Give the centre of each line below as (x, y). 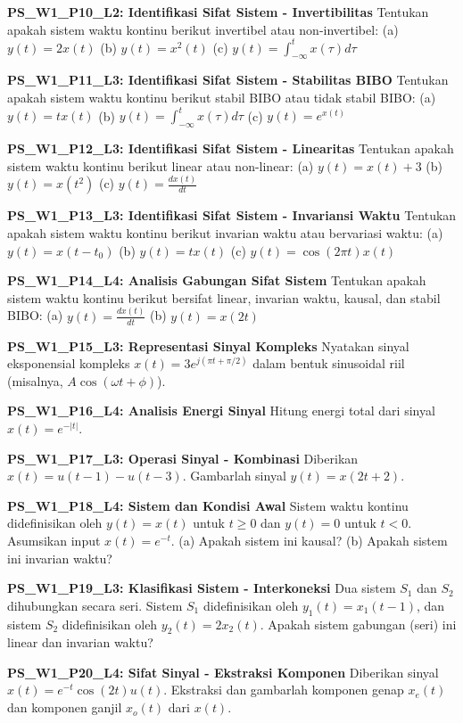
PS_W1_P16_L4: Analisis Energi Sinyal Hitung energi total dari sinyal (221, 411)
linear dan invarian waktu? (80, 642)
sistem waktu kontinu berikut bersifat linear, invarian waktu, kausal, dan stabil (224, 297)
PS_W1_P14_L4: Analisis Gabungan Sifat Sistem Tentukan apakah (217, 280)
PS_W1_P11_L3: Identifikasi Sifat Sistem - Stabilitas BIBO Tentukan (228, 80)
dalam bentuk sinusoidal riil (329, 363)
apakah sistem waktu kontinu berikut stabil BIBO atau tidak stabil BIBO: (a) (222, 98)
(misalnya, (35, 380)
